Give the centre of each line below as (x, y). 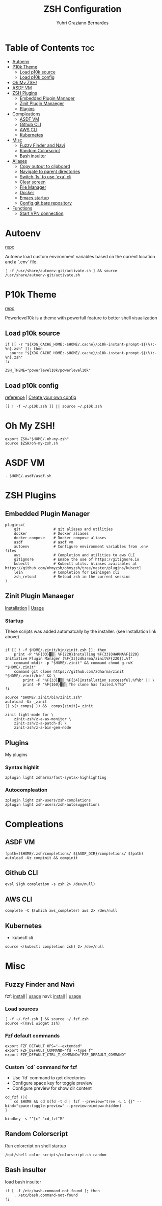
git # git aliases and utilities (63, 529)
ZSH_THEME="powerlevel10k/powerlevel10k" (48, 371)
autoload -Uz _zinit (26, 702)
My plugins (16, 755)
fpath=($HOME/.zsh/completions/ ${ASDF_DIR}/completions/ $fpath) (74, 854)
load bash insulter (23, 1182)
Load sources (22, 1009)
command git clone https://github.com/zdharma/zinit (69, 672)
